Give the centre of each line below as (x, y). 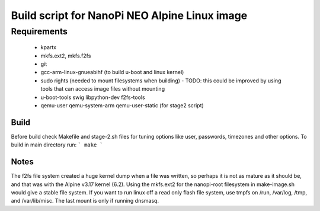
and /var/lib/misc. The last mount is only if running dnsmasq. (85, 201)
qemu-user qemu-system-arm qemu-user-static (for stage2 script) (122, 105)
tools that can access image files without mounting (103, 89)
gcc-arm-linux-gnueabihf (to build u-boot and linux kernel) (112, 72)
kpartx (48, 47)
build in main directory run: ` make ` (57, 145)
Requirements (39, 31)
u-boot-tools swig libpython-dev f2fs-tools (93, 97)
